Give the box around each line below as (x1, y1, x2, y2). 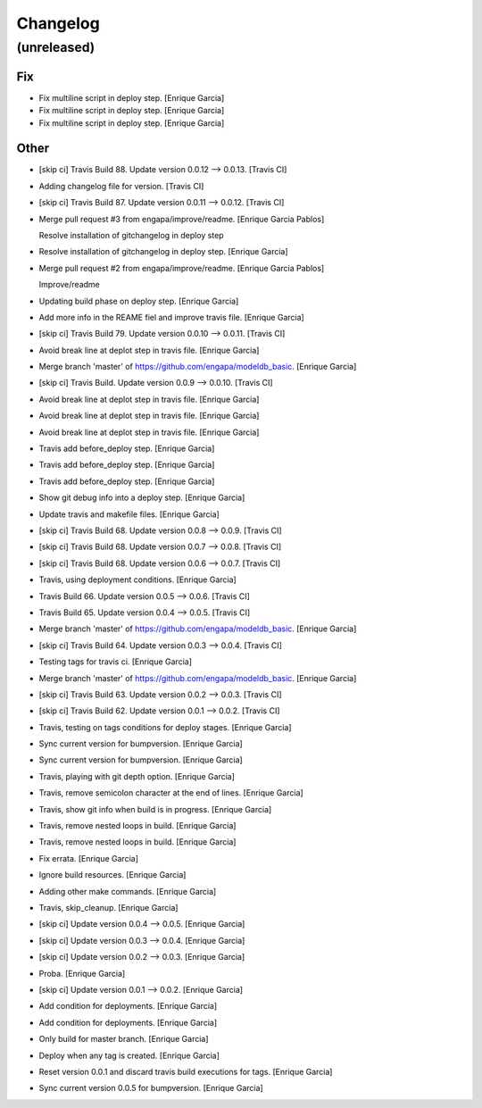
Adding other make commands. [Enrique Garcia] (38, 886, 217, 896)
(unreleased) (16, 39, 96, 55)
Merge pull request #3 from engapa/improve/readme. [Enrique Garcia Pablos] (38, 213, 325, 224)
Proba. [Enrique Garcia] (38, 968, 126, 979)
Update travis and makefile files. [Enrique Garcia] (38, 509, 220, 520)
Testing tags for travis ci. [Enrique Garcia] (38, 656, 192, 667)
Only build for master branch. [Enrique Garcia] (38, 1034, 209, 1045)
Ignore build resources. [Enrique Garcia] (38, 870, 187, 880)
